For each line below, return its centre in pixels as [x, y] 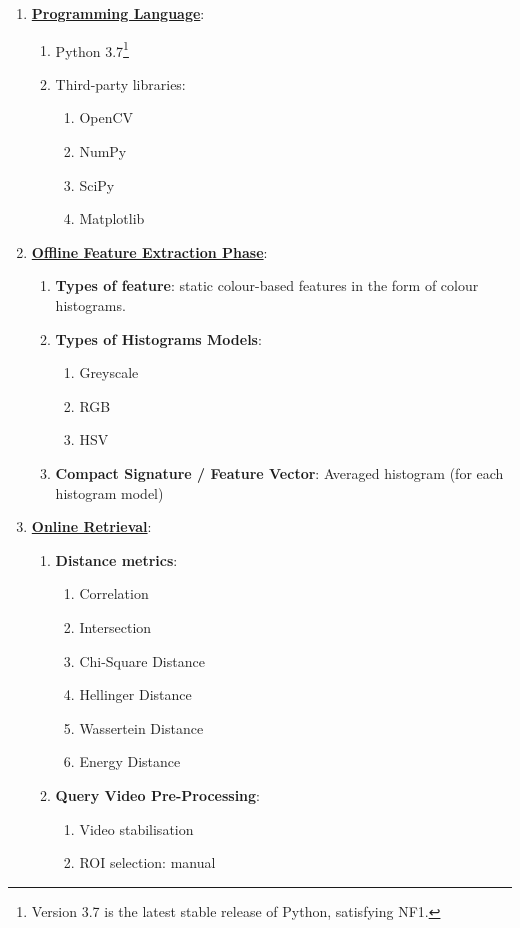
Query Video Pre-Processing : [158, 794]
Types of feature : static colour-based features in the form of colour [267, 285]
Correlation [114, 593]
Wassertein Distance [141, 727]
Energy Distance [130, 761]
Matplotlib [112, 218]
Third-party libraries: [120, 83]
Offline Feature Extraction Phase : [149, 251]
